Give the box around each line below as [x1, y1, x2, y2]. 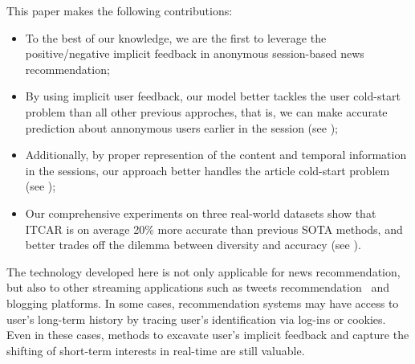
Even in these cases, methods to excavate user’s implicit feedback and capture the [6, 326, 409, 343]
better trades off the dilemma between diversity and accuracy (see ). [25, 236, 361, 253]
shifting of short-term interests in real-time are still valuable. [6, 342, 305, 358]
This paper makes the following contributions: [6, 2, 233, 18]
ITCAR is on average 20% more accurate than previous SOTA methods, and [25, 220, 403, 237]
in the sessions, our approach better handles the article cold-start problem [25, 162, 390, 178]
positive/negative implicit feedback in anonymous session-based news [25, 45, 364, 62]
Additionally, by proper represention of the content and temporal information [25, 146, 407, 163]
